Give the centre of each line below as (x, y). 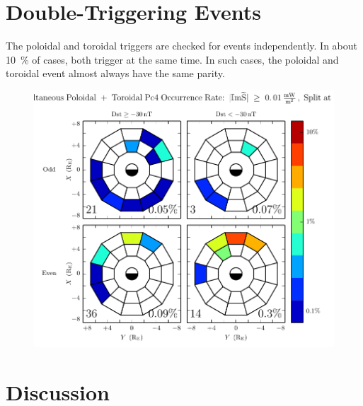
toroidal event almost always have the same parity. (115, 73)
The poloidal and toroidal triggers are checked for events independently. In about (181, 46)
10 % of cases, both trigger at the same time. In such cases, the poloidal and (172, 59)
